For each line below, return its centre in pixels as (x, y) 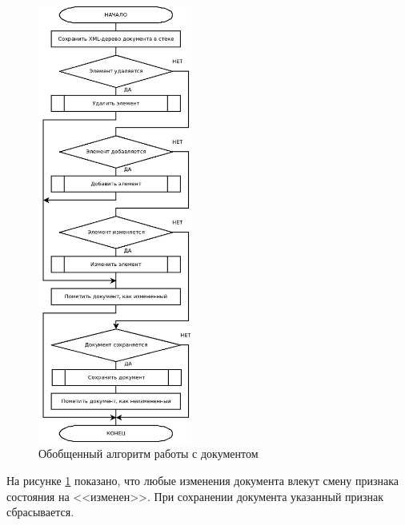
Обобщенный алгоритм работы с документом (148, 453)
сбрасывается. (40, 512)
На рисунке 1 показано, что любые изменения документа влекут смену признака (203, 480)
